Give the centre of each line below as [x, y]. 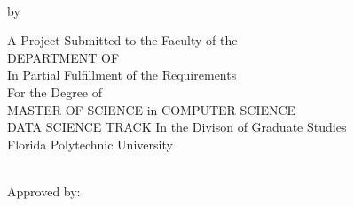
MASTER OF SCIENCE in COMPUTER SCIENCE [152, 109]
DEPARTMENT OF [63, 57]
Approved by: [44, 191]
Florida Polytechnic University [90, 144]
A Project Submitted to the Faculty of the [122, 40]
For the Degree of [55, 92]
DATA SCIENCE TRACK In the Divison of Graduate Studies [177, 127]
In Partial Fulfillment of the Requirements [122, 75]
